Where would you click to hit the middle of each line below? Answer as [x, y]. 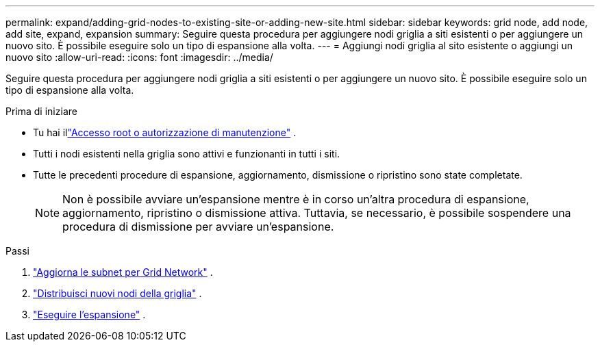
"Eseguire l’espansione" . [89, 314]
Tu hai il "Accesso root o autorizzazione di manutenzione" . [165, 132]
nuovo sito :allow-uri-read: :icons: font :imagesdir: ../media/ [139, 57]
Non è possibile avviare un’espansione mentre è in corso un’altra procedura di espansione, [296, 199]
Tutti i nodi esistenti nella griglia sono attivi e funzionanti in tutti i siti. [187, 154]
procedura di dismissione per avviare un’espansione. [198, 227]
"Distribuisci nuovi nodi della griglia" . [117, 293]
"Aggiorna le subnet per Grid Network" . [123, 272]
